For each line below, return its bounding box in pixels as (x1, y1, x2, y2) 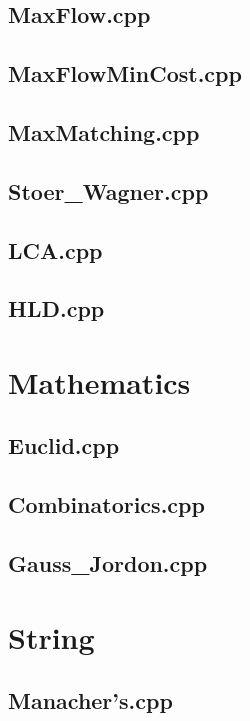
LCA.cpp (8, 234, 103, 265)
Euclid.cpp (8, 430, 120, 461)
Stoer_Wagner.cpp (8, 175, 209, 206)
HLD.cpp (8, 293, 105, 324)
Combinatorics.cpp (8, 489, 205, 520)
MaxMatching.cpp (8, 116, 200, 147)
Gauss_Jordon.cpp (8, 548, 208, 579)
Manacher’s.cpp (8, 685, 173, 716)
